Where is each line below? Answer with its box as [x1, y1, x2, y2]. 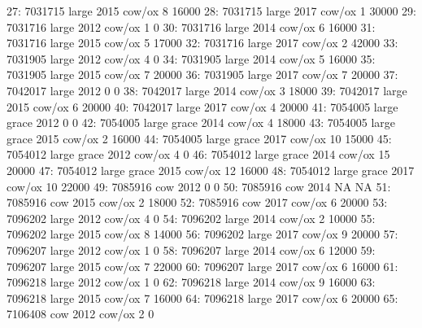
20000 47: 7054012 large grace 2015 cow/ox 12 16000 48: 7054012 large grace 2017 [7, 161, 415, 178]
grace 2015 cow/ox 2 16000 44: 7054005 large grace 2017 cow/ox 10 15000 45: [7, 129, 392, 147]
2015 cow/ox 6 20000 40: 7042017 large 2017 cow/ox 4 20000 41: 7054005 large [7, 98, 398, 115]
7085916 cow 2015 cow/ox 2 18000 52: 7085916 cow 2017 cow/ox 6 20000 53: [7, 194, 388, 211]
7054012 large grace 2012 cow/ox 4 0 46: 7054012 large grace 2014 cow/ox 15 [7, 146, 390, 163]
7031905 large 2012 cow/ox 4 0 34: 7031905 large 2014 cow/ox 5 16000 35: [7, 50, 376, 67]
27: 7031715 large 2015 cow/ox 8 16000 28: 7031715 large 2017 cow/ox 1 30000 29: [7, 2, 416, 19]
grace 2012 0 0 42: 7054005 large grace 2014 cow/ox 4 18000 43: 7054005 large [7, 114, 396, 131]
